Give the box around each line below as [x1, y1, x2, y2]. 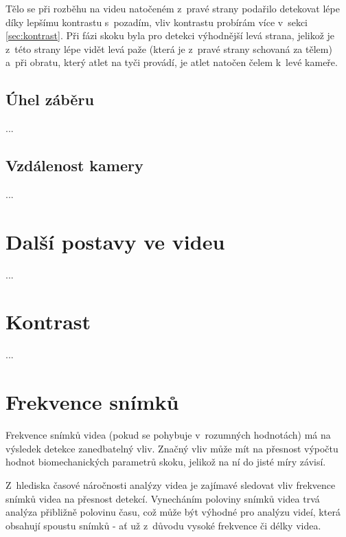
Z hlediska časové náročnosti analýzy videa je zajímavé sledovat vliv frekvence [5, 477, 336, 492]
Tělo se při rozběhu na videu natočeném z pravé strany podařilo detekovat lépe [5, 1, 340, 15]
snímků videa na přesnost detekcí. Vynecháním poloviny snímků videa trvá [5, 491, 320, 505]
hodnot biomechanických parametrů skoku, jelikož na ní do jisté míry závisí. [5, 454, 326, 469]
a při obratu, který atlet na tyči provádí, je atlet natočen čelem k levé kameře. [5, 55, 338, 69]
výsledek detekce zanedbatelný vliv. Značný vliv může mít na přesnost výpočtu [5, 441, 338, 455]
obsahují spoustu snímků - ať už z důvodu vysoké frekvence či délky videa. [5, 518, 321, 532]
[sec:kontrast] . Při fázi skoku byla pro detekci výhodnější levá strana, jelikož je [5, 28, 335, 43]
